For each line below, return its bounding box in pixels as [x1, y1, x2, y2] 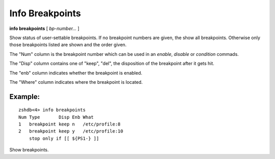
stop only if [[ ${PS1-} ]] [29, 135, 99, 141]
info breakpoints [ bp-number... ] [9, 25, 79, 31]
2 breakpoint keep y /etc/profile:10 [18, 129, 123, 134]
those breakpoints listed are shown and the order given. [9, 42, 127, 48]
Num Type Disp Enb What [18, 114, 94, 120]
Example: [9, 92, 40, 101]
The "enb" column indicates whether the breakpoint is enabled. [9, 70, 143, 76]
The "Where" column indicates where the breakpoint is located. [9, 79, 143, 85]
